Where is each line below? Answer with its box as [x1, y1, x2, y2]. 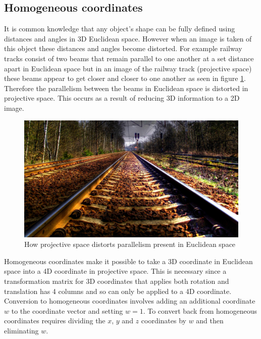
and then [196, 315, 224, 326]
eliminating [4, 325, 39, 335]
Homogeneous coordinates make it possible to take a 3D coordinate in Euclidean [4, 256, 253, 266]
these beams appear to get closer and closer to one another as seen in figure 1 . [4, 73, 246, 83]
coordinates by [141, 315, 186, 326]
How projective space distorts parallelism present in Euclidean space [24, 239, 236, 249]
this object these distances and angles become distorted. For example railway [4, 43, 242, 54]
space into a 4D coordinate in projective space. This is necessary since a [4, 266, 227, 276]
